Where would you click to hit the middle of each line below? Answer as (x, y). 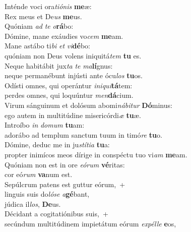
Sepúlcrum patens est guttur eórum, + (65, 184)
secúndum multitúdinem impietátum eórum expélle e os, (90, 224)
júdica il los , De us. (33, 204)
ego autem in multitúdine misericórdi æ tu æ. (73, 115)
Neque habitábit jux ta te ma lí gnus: (59, 65)
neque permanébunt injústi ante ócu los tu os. (74, 75)
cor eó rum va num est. (39, 174)
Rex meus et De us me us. (43, 16)
